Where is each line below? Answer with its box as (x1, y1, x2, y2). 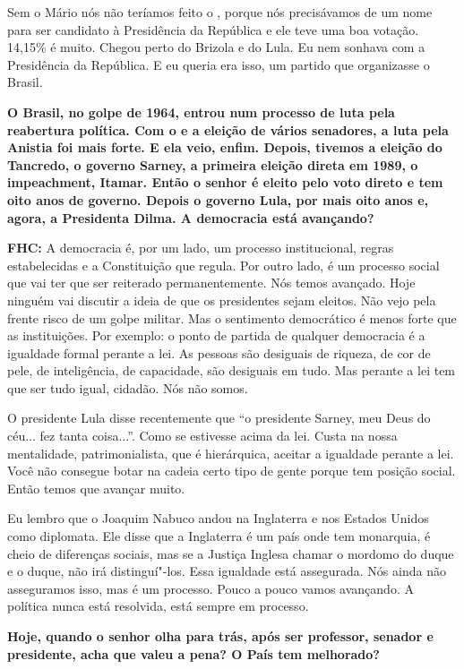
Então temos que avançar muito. (7, 478, 185, 497)
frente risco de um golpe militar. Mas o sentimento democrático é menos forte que (7, 308, 457, 327)
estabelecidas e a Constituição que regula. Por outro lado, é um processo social (7, 255, 440, 274)
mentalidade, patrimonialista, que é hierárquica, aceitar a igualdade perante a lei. (7, 443, 454, 462)
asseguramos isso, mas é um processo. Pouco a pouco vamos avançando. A (7, 579, 414, 597)
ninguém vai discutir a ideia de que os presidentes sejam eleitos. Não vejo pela (7, 290, 436, 309)
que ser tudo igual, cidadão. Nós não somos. (7, 378, 248, 397)
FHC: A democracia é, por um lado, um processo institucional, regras (7, 238, 394, 257)
